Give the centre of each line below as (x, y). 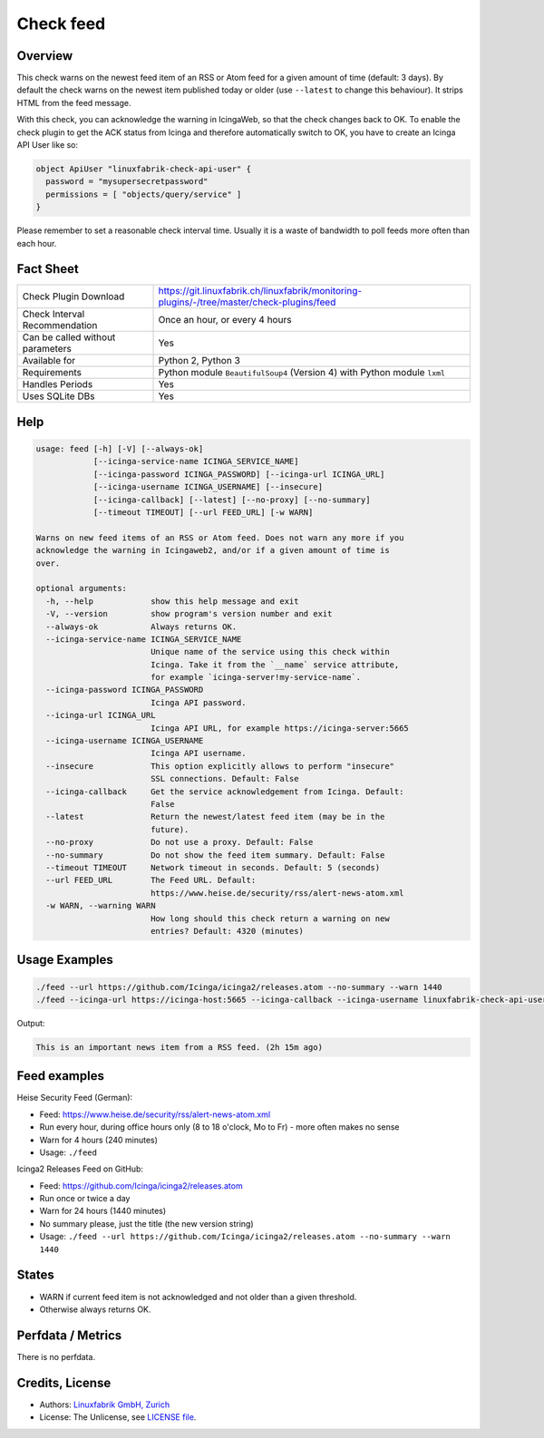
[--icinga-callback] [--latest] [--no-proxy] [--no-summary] (232, 500)
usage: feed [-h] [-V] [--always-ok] (120, 449)
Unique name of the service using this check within (270, 652)
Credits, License (64, 1383)
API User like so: (48, 145)
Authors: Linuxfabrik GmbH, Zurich (105, 1404)
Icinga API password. (198, 702)
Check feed (61, 24)
